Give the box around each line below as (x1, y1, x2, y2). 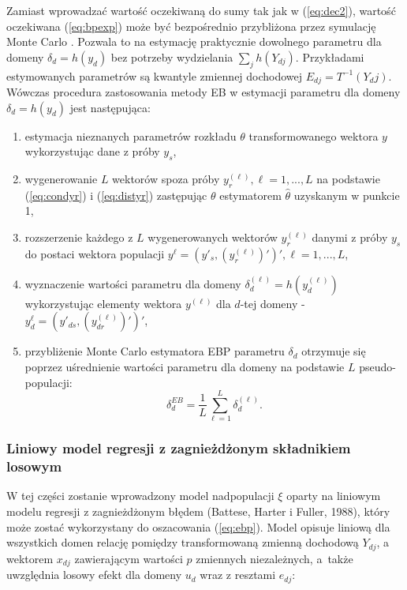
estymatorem (219, 186, 282, 203)
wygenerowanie (24, 171, 98, 187)
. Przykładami (295, 48, 364, 65)
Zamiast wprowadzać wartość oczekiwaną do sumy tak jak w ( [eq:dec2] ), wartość (6, 2, 396, 18)
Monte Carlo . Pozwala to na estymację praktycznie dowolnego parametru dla (6, 33, 382, 50)
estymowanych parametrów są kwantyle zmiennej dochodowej (6, 67, 303, 84)
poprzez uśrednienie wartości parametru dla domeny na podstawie (24, 358, 345, 374)
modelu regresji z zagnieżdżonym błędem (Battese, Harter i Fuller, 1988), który (6, 503, 390, 520)
